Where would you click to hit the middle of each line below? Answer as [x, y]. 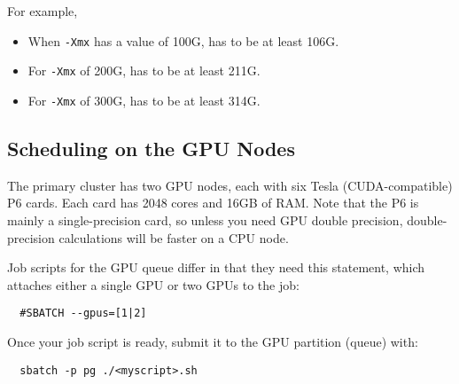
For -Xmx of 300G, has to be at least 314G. [144, 100]
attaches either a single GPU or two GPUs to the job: [153, 284]
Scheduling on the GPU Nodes [151, 148]
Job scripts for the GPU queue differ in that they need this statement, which [216, 267]
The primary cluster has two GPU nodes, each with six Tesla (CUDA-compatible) [230, 185]
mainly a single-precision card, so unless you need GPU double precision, [205, 219]
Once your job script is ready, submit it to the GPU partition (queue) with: [213, 341]
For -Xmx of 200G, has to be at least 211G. [144, 71]
